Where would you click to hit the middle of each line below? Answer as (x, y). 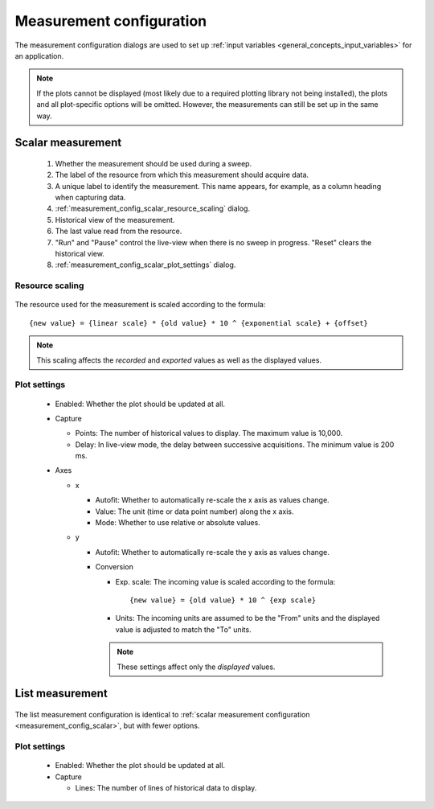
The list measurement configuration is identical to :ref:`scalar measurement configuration (162, 714)
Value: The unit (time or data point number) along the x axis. (194, 511)
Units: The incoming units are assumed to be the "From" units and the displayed (248, 618)
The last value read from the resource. (119, 231)
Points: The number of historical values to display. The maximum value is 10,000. (209, 433)
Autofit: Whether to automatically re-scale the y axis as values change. (212, 552)
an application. (39, 55)
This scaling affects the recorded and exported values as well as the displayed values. (179, 360)
